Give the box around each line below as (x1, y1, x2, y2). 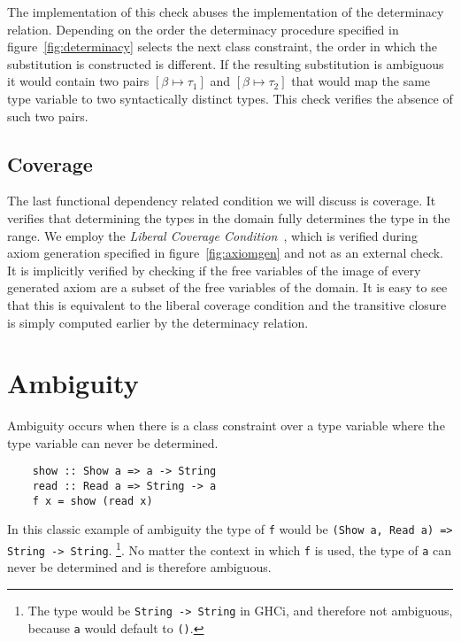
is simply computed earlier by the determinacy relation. (7, 313, 309, 331)
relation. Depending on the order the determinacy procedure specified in (7, 19, 399, 38)
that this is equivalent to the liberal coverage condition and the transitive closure (7, 295, 447, 313)
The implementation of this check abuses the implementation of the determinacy (7, 3, 444, 20)
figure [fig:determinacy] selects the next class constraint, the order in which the (7, 37, 437, 56)
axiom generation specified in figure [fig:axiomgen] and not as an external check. (7, 244, 444, 262)
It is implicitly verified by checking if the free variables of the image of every (7, 260, 421, 279)
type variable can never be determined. (7, 433, 219, 452)
